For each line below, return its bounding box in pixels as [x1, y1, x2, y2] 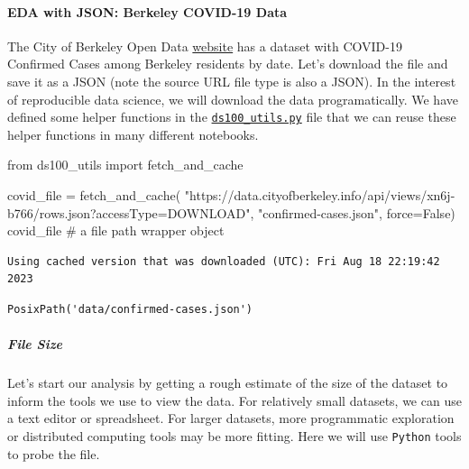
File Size [7, 335, 62, 354]
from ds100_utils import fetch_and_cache [7, 155, 244, 174]
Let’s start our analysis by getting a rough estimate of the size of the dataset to [7, 373, 448, 392]
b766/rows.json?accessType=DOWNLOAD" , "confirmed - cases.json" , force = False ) [7, 203, 455, 222]
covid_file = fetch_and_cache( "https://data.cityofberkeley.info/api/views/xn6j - [7, 186, 455, 205]
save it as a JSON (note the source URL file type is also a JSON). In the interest [7, 71, 456, 90]
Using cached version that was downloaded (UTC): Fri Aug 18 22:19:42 [7, 254, 440, 268]
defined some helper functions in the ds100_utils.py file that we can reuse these [7, 107, 456, 126]
